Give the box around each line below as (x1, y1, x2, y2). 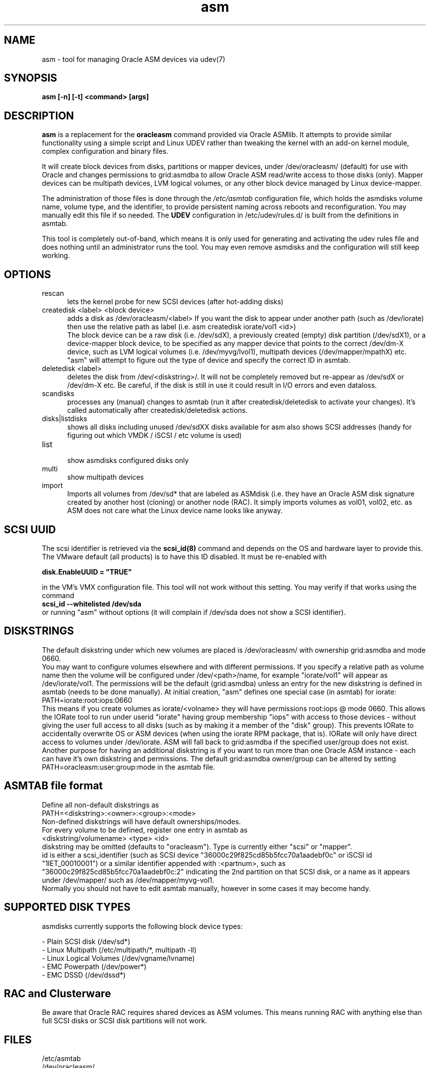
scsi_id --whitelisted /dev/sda (42, 599, 141, 608)
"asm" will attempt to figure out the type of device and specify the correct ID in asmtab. (67, 356, 350, 365)
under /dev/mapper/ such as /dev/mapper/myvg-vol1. (42, 875, 215, 884)
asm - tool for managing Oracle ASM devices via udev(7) (42, 55, 225, 63)
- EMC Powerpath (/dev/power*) (42, 962, 147, 971)
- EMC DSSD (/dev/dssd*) (42, 970, 126, 979)
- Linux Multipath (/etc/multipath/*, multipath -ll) (42, 945, 197, 954)
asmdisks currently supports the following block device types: (42, 922, 243, 930)
